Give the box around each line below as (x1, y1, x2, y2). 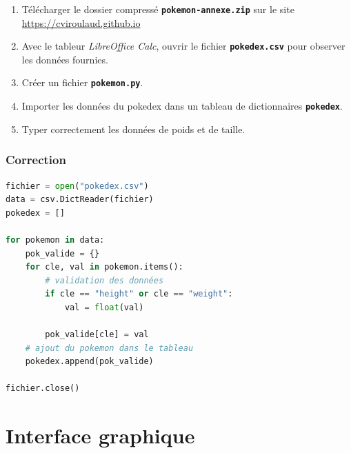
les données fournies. (21, 52, 108, 66)
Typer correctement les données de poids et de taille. (21, 121, 245, 136)
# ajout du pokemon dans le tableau (25, 343, 194, 353)
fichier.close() (6, 383, 80, 394)
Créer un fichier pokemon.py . (21, 75, 143, 90)
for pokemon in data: (6, 234, 105, 245)
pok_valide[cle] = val (45, 330, 149, 340)
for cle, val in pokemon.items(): (25, 262, 183, 272)
